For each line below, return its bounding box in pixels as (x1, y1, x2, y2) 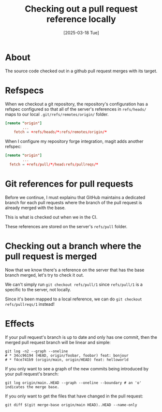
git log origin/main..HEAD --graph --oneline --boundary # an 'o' (5, 380, 142, 385)
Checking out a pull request (25, 3, 138, 15)
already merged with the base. (5, 205, 66, 211)
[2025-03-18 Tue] (63, 30, 99, 35)
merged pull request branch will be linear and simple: (5, 339, 111, 345)
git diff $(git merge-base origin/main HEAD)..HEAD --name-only (5, 402, 137, 407)
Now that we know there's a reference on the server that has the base (5, 267, 145, 273)
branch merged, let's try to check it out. (5, 272, 84, 278)
